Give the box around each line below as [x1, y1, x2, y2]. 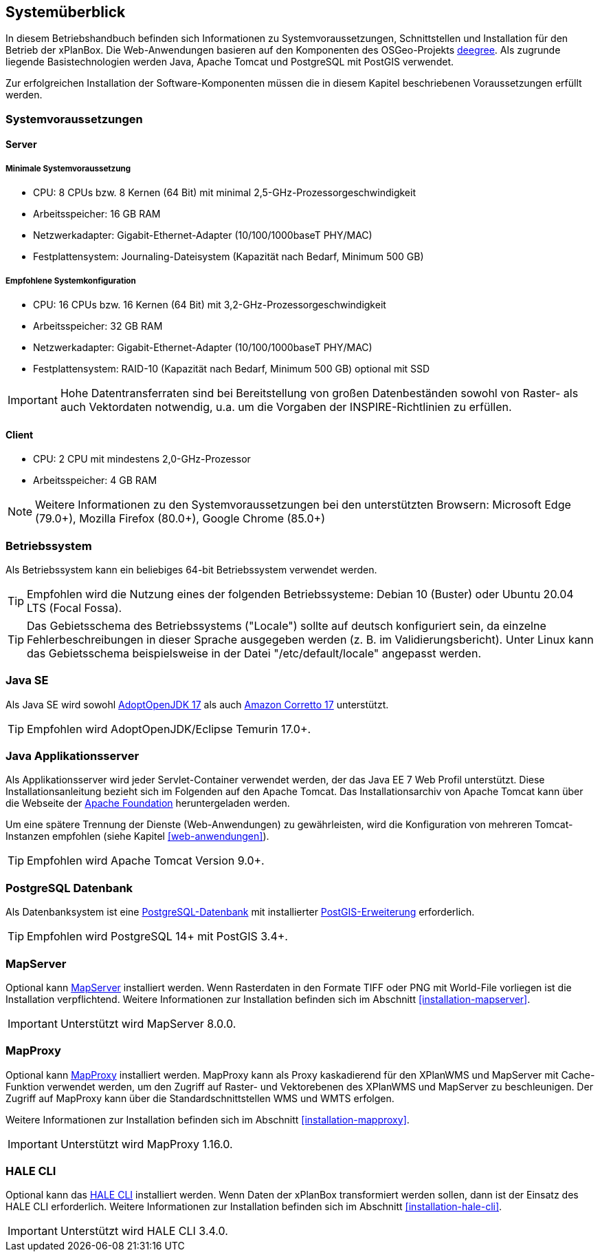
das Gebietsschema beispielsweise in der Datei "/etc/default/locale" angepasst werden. [27, 646, 481, 660]
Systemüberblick [5, 3, 126, 21]
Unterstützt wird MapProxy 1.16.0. [60, 1137, 233, 1151]
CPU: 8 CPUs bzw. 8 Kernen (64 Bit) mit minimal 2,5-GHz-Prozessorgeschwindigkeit [33, 187, 416, 199]
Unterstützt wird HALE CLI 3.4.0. [60, 1224, 228, 1238]
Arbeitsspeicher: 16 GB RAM [33, 208, 161, 220]
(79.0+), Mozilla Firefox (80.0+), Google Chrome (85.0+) [35, 511, 325, 526]
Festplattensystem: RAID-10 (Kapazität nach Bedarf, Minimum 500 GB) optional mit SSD [33, 362, 430, 374]
